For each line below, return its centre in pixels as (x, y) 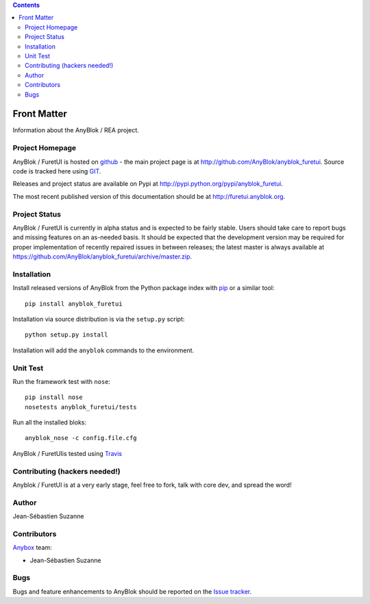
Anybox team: (32, 548)
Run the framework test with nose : (62, 381)
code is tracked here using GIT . (57, 171)
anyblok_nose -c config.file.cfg (81, 438)
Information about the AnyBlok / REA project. (76, 130)
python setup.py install (66, 335)
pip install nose (54, 397)
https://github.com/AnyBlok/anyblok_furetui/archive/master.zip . (102, 256)
